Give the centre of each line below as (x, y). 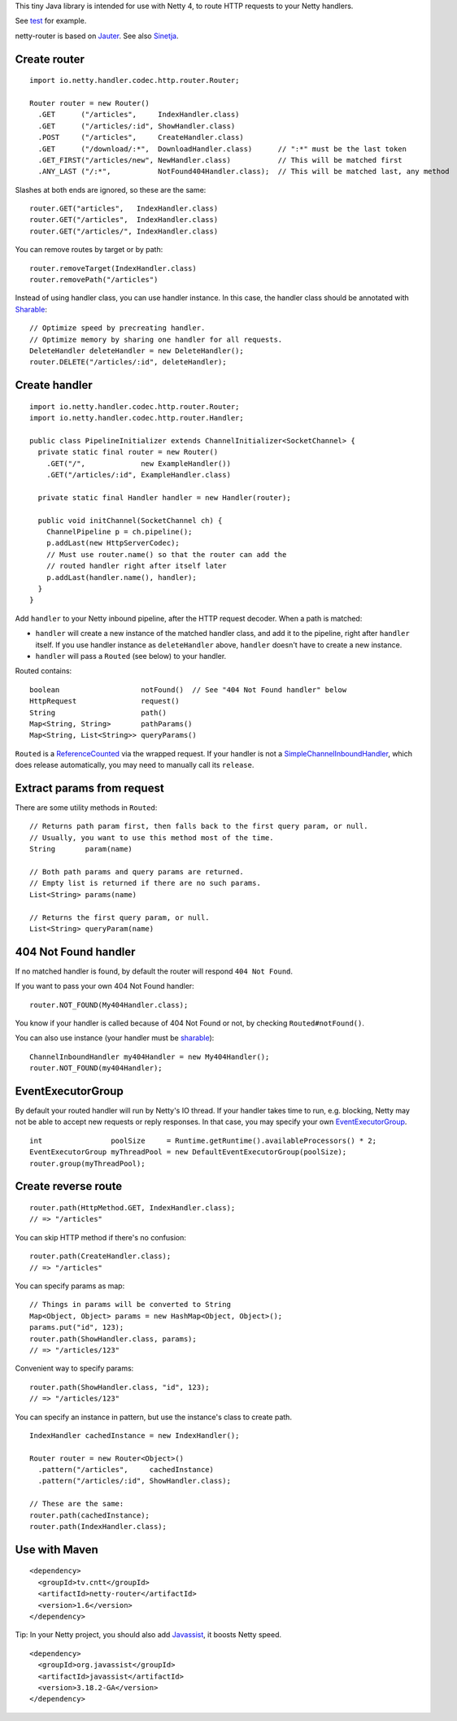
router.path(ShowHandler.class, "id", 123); (120, 1387)
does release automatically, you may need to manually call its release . (135, 765)
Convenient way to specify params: (74, 1368)
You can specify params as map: (70, 1286)
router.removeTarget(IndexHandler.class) (113, 268)
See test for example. (51, 21)
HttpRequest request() (105, 701)
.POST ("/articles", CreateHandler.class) (141, 137)
